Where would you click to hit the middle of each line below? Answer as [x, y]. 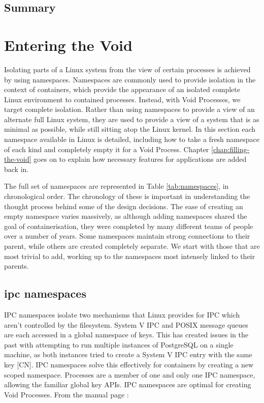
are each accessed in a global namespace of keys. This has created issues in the [126, 335]
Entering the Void [68, 45]
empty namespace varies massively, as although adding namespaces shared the [126, 216]
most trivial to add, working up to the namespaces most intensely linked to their [129, 256]
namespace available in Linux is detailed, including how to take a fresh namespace [132, 139]
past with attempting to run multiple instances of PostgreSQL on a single [119, 344]
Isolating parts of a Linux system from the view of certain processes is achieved [127, 69]
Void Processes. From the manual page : [67, 394]
